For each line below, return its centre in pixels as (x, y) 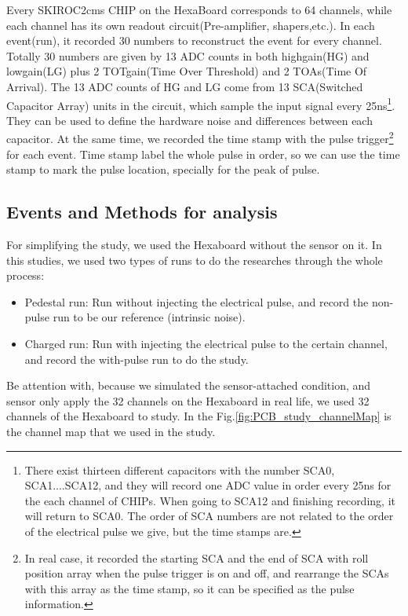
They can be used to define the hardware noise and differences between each (189, 120)
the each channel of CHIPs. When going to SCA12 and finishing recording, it (210, 500)
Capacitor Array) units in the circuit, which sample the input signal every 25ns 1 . (201, 104)
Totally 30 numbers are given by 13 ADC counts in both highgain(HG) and (188, 55)
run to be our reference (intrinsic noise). (149, 317)
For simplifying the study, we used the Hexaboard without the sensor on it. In (194, 245)
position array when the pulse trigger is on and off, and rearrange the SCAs (207, 573)
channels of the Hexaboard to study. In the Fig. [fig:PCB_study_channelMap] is (199, 416)
